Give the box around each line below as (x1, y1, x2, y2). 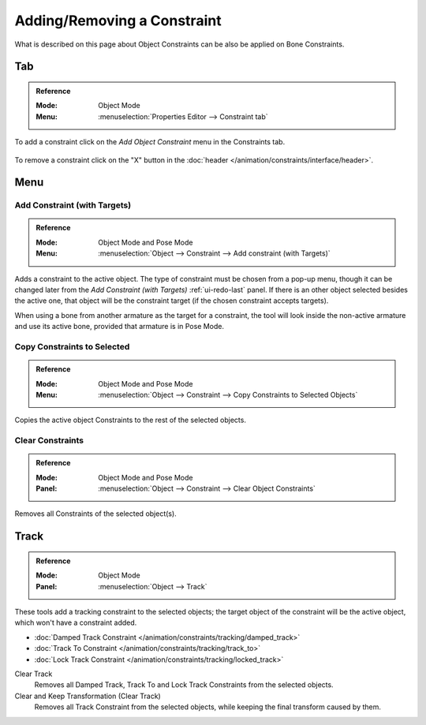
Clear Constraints (14, 435, 84, 446)
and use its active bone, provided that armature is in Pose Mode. (14, 322, 225, 331)
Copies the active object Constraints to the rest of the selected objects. (14, 415, 246, 425)
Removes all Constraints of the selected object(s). (14, 509, 177, 518)
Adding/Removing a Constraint (14, 12, 222, 29)
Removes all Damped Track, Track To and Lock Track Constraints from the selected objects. (34, 680, 334, 689)
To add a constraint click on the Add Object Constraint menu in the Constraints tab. (14, 137, 286, 147)
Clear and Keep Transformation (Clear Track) (14, 691, 161, 701)
